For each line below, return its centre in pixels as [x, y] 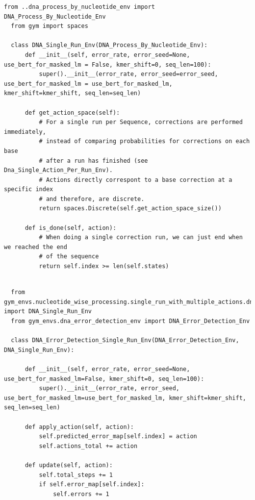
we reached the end [36, 247]
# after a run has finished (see [93, 161]
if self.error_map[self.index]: [92, 485]
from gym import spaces [50, 26]
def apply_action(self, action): [79, 427]
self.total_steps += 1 [76, 475]
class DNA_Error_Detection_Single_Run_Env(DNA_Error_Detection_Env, [125, 340]
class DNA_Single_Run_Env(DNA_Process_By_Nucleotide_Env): [109, 45]
